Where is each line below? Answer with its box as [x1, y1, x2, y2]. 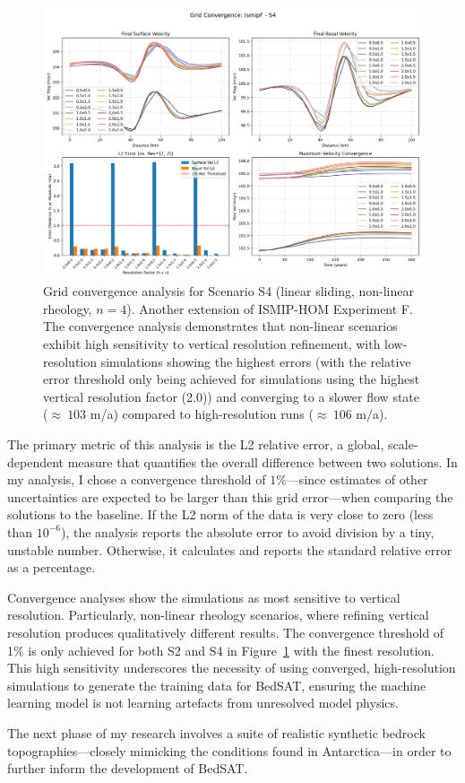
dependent [7, 452, 65, 471]
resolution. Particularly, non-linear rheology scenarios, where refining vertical [7, 605, 429, 624]
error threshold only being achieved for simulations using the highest [43, 370, 420, 388]
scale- [388, 435, 418, 454]
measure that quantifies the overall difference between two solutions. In [67, 452, 458, 471]
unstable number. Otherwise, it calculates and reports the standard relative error [7, 540, 452, 559]
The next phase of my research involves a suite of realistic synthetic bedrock [7, 723, 426, 742]
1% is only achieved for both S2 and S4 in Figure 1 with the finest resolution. [7, 640, 435, 659]
